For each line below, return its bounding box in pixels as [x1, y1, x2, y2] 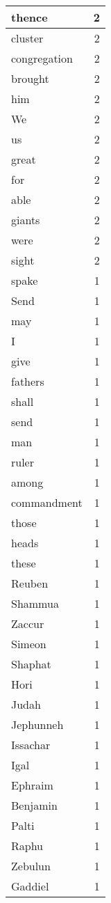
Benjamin [11, 797, 58, 813]
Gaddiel [11, 878, 49, 894]
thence [11, 9, 48, 25]
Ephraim [11, 777, 53, 793]
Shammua [11, 595, 59, 611]
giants [11, 212, 40, 228]
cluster [11, 30, 44, 46]
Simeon [11, 636, 46, 652]
